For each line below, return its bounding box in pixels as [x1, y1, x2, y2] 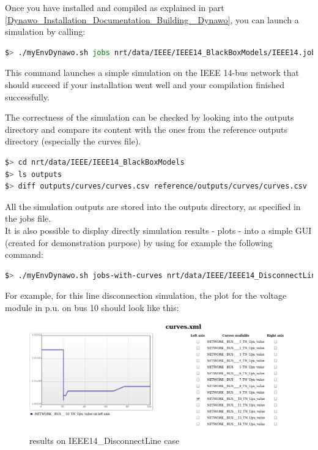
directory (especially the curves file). [5, 135, 141, 148]
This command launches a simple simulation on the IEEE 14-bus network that [5, 66, 299, 79]
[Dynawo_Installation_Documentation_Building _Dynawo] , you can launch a [5, 13, 299, 26]
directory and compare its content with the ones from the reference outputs [5, 122, 288, 135]
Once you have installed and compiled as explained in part [5, 1, 224, 13]
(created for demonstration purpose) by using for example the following [5, 236, 273, 249]
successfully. [5, 90, 50, 103]
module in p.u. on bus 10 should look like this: [5, 301, 179, 313]
